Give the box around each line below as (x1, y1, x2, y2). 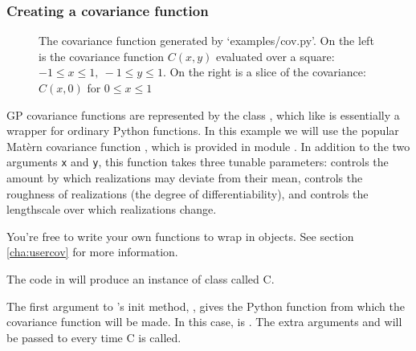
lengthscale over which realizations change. (6, 201, 217, 218)
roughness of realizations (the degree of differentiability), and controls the (6, 185, 369, 202)
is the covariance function (39, 47, 165, 64)
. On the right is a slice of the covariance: (162, 63, 366, 80)
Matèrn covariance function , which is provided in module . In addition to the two (6, 137, 410, 154)
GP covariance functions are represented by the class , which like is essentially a (6, 106, 400, 123)
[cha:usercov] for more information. (6, 243, 178, 260)
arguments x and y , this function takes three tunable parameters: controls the (6, 153, 389, 170)
